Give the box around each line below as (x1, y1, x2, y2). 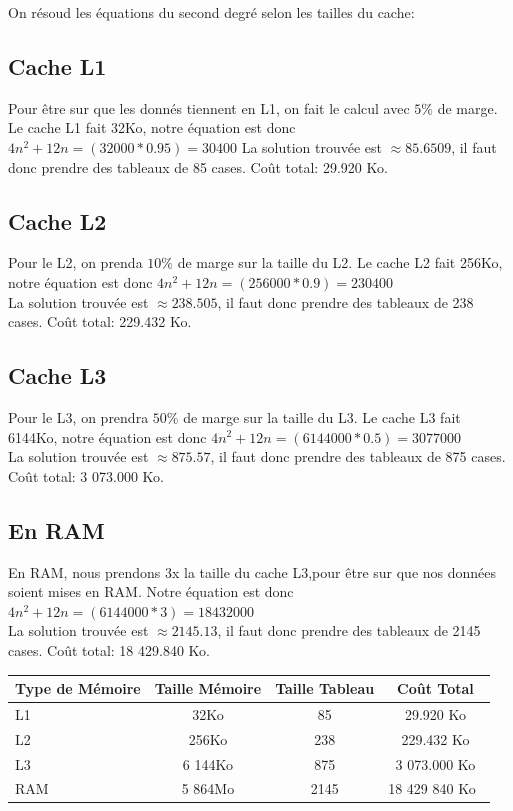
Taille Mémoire (154, 678, 262, 698)
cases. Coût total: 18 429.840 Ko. (8, 639, 210, 660)
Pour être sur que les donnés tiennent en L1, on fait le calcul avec (8, 97, 410, 118)
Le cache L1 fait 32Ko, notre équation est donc (8, 117, 296, 138)
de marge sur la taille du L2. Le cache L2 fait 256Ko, (177, 252, 503, 273)
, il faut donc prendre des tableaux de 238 (217, 291, 474, 312)
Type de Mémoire (15, 678, 141, 698)
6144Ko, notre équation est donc (8, 426, 207, 447)
